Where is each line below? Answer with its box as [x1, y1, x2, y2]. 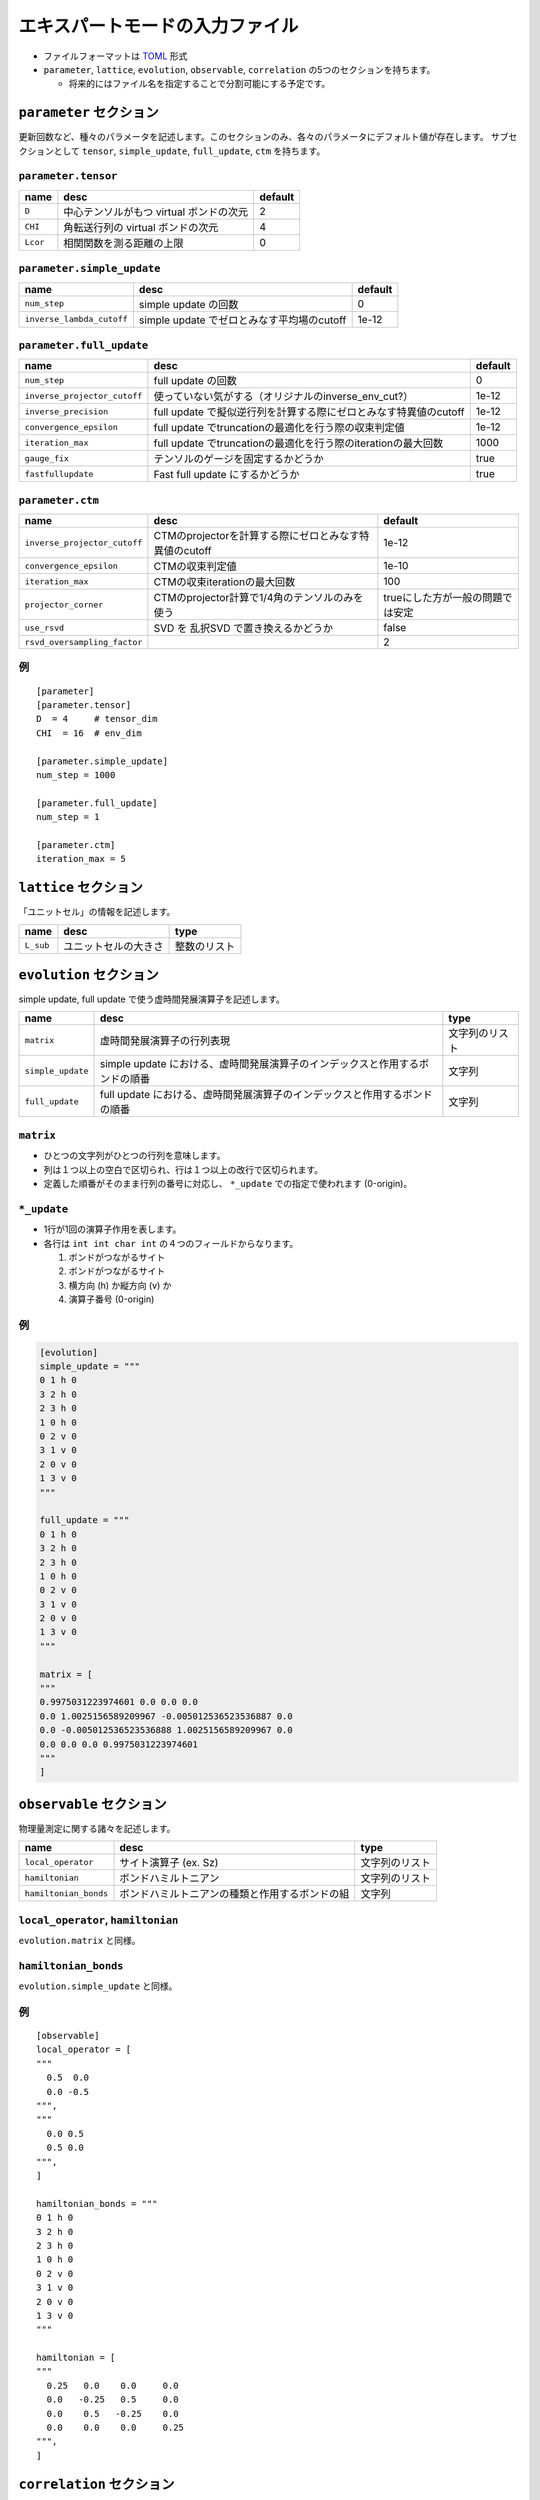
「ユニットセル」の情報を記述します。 [18, 906, 176, 918]
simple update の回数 [138, 297, 239, 311]
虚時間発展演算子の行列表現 [99, 1034, 230, 1048]
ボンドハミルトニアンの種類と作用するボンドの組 [119, 1887, 350, 1901]
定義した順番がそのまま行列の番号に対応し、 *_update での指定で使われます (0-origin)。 [43, 1178, 413, 1189]
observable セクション [18, 1795, 167, 1812]
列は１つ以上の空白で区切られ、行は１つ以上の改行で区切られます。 [43, 1163, 324, 1175]
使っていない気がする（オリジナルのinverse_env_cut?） [153, 390, 414, 404]
